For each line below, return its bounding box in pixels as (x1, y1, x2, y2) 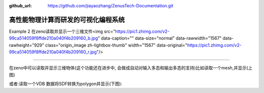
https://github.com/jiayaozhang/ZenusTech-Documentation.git (47, 3, 174, 8)
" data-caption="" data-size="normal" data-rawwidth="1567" (98, 35, 222, 41)
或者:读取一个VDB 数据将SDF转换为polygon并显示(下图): (9, 81, 122, 87)
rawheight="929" (9, 42, 44, 48)
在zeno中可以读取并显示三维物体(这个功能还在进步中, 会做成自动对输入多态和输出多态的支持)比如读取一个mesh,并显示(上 (9, 65, 253, 71)
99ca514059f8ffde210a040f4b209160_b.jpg (9, 35, 98, 41)
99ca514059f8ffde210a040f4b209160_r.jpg (9, 49, 97, 55)
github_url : (9, 3, 32, 8)
